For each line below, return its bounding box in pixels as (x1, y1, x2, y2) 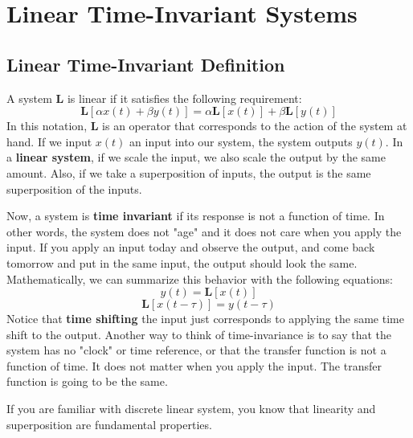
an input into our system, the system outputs (129, 133, 353, 149)
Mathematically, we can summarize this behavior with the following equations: (6, 270, 393, 287)
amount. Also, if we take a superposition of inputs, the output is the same (6, 164, 371, 181)
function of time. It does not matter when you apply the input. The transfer (6, 357, 382, 374)
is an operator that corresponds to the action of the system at (102, 117, 407, 134)
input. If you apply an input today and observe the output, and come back (6, 239, 375, 256)
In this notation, (6, 117, 88, 134)
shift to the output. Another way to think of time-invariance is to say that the (6, 325, 392, 342)
